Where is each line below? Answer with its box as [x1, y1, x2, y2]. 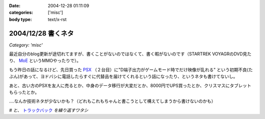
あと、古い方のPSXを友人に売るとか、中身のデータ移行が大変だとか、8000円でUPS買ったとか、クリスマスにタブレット [9, 82, 252, 88]
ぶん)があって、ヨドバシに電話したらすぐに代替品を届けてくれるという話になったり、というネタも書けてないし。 [9, 74, 238, 79]
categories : [9, 10, 33, 16]
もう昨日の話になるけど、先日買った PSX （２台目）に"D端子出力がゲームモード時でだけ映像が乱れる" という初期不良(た [9, 66, 253, 73]
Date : [9, 3, 21, 8]
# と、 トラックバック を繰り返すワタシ [9, 107, 88, 113]
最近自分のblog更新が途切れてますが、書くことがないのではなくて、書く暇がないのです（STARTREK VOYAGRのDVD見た [9, 51, 252, 57]
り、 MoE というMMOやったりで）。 [9, 58, 81, 63]
